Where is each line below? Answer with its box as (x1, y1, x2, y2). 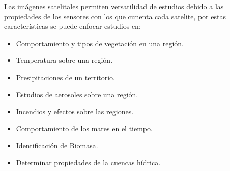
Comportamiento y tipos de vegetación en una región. (16, 38, 184, 48)
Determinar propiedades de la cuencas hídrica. (16, 157, 161, 167)
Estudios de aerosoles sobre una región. (16, 89, 138, 99)
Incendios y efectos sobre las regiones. (16, 106, 134, 117)
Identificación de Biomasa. (16, 140, 98, 151)
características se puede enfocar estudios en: (4, 21, 141, 31)
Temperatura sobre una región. (16, 55, 113, 65)
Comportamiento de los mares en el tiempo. (16, 123, 153, 133)
